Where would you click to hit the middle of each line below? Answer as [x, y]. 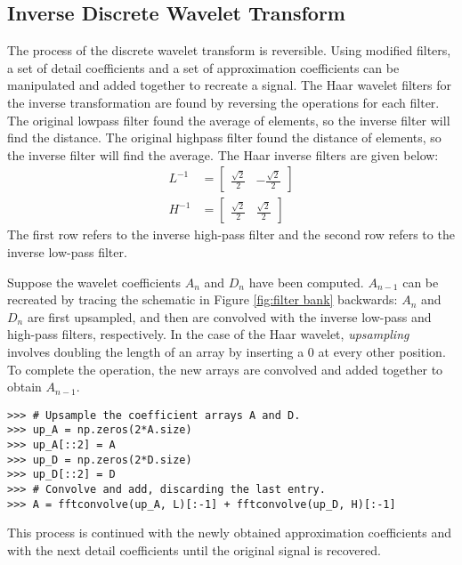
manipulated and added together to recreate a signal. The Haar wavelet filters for [229, 85]
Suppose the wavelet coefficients [94, 282]
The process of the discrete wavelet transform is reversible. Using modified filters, [229, 50]
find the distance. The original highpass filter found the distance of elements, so [224, 137]
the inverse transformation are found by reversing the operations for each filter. [223, 102]
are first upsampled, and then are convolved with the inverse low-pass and [229, 316]
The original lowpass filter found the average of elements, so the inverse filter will [229, 120]
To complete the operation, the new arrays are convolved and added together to [225, 369]
